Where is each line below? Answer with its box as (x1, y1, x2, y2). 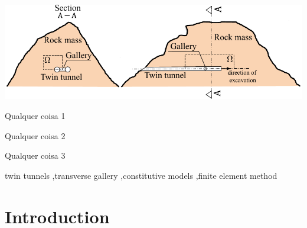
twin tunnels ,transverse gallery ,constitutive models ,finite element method (5, 169, 277, 181)
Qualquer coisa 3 (5, 149, 66, 162)
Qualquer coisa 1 (5, 109, 66, 121)
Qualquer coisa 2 (5, 129, 66, 142)
